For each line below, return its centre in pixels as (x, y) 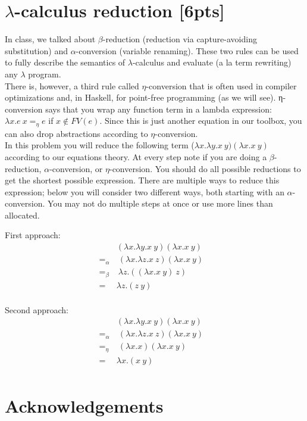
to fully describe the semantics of (65, 62)
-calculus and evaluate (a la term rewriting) (212, 62)
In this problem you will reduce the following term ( (100, 145)
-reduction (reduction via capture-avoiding (180, 39)
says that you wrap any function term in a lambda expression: (159, 109)
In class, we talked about (50, 39)
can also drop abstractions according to (76, 133)
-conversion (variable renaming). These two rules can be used (187, 50)
